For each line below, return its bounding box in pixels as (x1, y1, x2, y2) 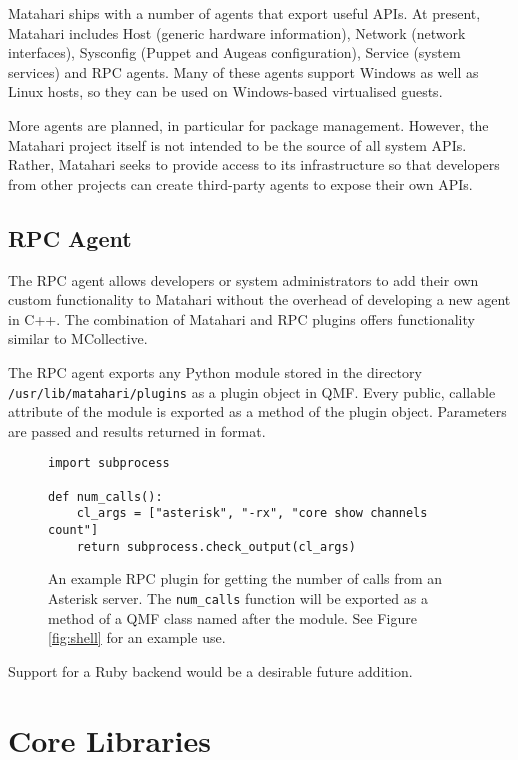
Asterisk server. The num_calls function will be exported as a (48, 587, 428, 608)
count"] (48, 522, 99, 537)
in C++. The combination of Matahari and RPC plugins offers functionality (8, 308, 475, 329)
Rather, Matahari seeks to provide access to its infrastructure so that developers (8, 154, 500, 175)
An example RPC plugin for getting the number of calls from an (48, 568, 443, 589)
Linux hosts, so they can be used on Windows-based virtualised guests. (8, 81, 443, 102)
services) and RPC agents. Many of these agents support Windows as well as (8, 61, 479, 82)
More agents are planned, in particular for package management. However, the (8, 114, 489, 135)
